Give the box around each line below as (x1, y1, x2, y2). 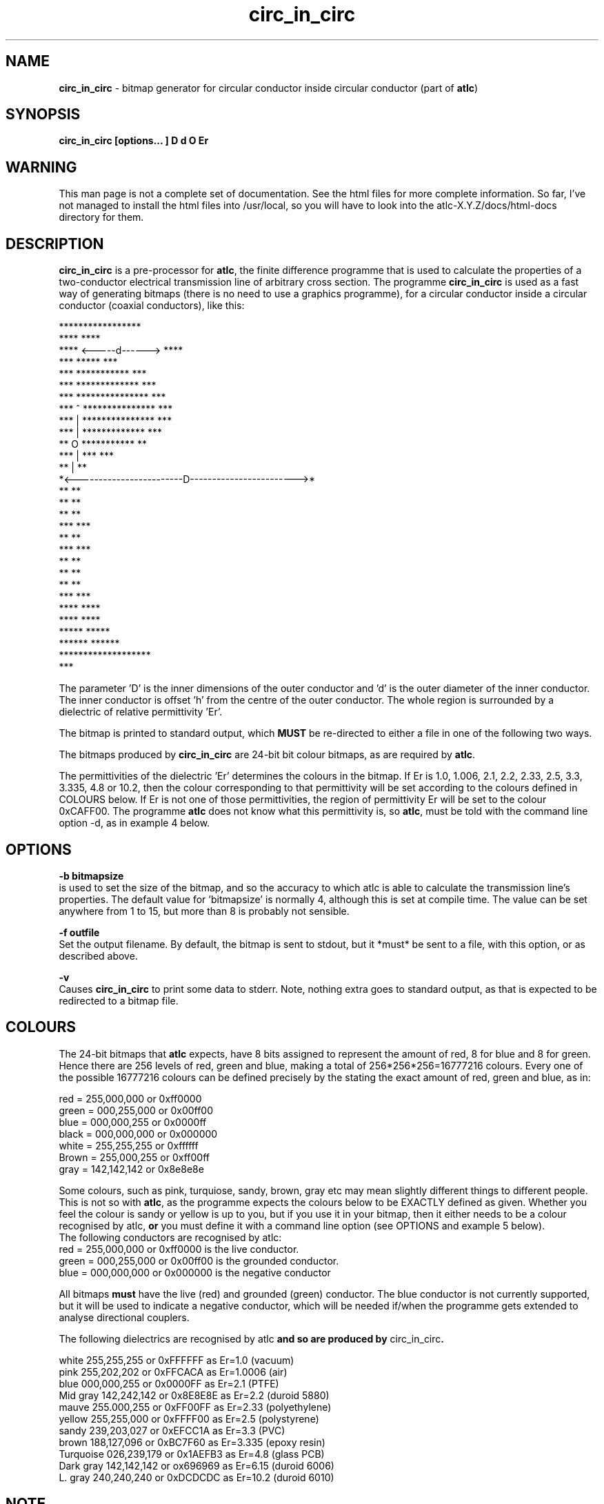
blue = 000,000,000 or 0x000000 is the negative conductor (59, 1266, 331, 1278)
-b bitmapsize (59, 869, 124, 882)
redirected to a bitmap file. (59, 994, 179, 1007)
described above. (59, 949, 138, 962)
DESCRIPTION (6, 235, 104, 253)
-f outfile (59, 926, 100, 938)
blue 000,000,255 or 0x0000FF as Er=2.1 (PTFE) (59, 1377, 279, 1389)
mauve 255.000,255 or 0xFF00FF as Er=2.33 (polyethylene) (59, 1401, 332, 1413)
